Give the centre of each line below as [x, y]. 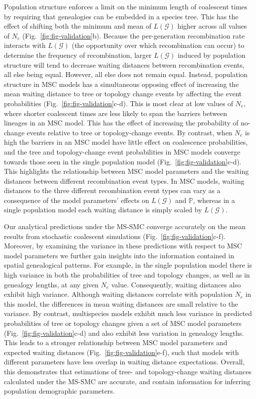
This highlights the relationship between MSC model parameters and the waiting [127, 171]
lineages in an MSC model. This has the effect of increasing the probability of [121, 123]
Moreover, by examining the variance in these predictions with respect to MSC [123, 246]
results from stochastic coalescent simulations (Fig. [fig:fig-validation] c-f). [115, 236]
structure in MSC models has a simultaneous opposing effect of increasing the [121, 84]
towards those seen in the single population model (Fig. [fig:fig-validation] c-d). [123, 161]
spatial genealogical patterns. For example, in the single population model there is [128, 265]
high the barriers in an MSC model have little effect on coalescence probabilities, [126, 142]
